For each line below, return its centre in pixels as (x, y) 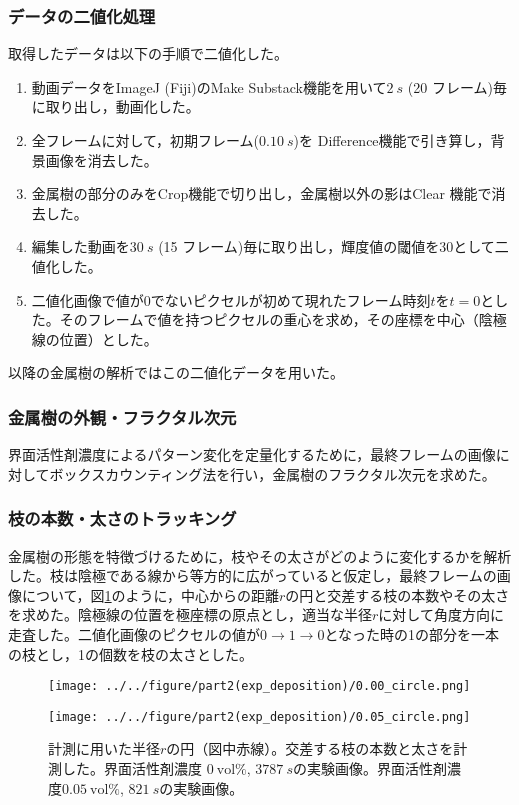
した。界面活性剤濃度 (131, 768)
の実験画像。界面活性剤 (369, 768)
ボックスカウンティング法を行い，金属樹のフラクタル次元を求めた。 (272, 473)
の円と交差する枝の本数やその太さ (397, 594)
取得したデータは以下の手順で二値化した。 (148, 53)
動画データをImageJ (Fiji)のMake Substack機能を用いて (209, 86)
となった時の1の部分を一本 (412, 633)
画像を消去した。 (101, 159)
